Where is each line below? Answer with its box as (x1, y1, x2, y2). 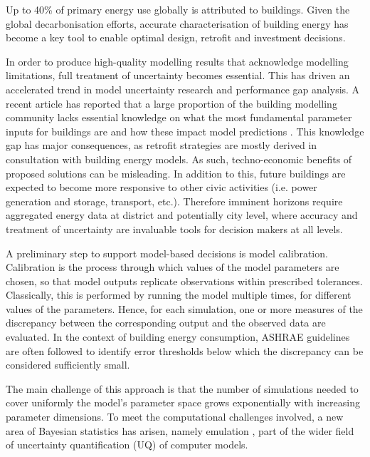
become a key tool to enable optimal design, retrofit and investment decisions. (6, 30, 346, 45)
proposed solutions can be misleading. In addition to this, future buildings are (6, 165, 346, 180)
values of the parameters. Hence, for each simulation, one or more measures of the (6, 301, 363, 316)
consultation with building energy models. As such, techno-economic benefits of (6, 151, 352, 166)
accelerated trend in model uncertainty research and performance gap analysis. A (6, 81, 360, 96)
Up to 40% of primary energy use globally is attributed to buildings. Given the (6, 2, 350, 16)
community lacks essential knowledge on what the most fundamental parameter (6, 110, 352, 125)
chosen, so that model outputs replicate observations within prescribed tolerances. (6, 273, 363, 288)
